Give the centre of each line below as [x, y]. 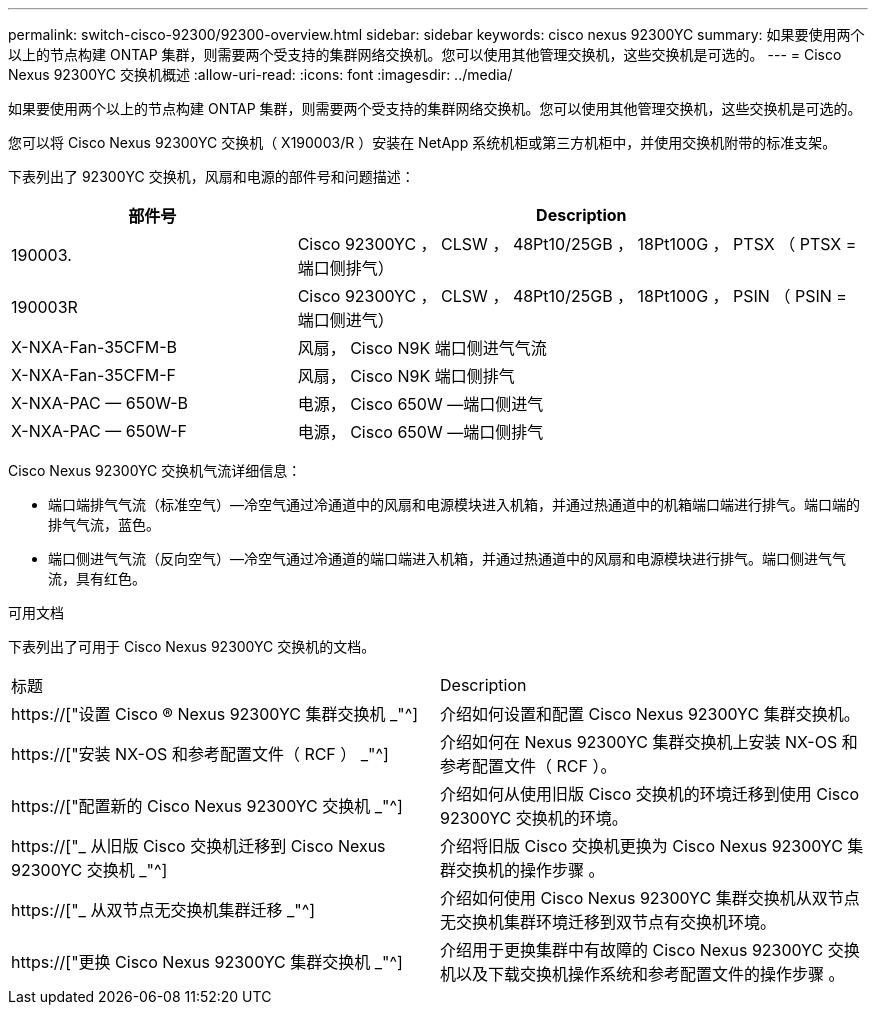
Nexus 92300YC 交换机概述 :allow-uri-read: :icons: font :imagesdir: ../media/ [260, 74]
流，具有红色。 [97, 578]
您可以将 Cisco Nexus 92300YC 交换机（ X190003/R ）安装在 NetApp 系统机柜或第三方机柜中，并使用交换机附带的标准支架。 [422, 142]
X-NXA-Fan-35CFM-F [93, 375]
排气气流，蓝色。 [104, 524]
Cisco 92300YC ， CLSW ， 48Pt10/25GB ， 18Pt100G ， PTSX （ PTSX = [577, 244]
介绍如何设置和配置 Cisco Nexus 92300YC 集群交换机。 [650, 714]
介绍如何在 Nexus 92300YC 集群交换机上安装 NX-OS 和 [649, 742]
